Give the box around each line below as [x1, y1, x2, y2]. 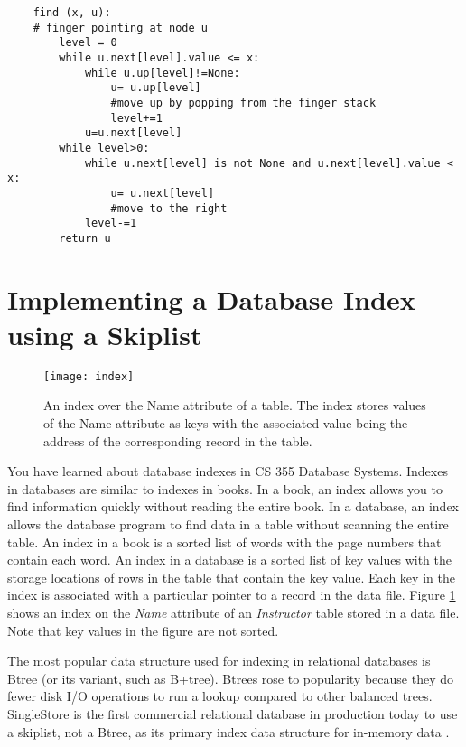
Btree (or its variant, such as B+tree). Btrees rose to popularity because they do [7, 668, 453, 687]
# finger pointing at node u [33, 21, 208, 34]
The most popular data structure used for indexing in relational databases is [7, 651, 431, 670]
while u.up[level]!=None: [84, 66, 240, 79]
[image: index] [43, 369, 135, 383]
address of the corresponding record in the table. [43, 431, 312, 450]
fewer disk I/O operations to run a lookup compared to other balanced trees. [7, 686, 433, 705]
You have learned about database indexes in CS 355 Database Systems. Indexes [7, 462, 448, 481]
